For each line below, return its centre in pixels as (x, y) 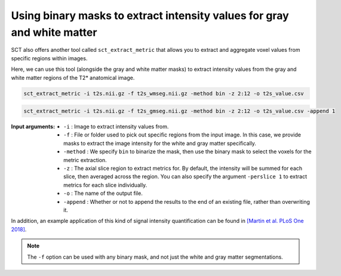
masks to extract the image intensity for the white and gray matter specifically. (160, 143)
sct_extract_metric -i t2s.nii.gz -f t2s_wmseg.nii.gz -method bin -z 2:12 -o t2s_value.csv (164, 93)
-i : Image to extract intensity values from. (116, 127)
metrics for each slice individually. (105, 185)
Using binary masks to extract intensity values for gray (150, 15)
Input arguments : (33, 127)
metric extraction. (85, 160)
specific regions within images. (49, 58)
